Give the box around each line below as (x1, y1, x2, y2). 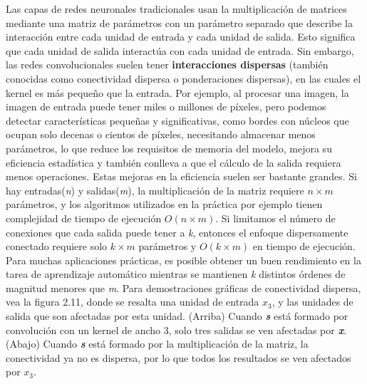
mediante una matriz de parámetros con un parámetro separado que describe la (6, 15, 353, 30)
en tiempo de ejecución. (252, 239, 356, 254)
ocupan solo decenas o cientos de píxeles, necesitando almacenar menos (6, 127, 316, 142)
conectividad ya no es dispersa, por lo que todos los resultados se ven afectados (6, 350, 351, 365)
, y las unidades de (272, 294, 353, 309)
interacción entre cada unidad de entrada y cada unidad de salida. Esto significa (6, 29, 356, 44)
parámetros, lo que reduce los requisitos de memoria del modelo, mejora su (6, 140, 332, 155)
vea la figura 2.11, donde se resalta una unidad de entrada (6, 294, 259, 309)
